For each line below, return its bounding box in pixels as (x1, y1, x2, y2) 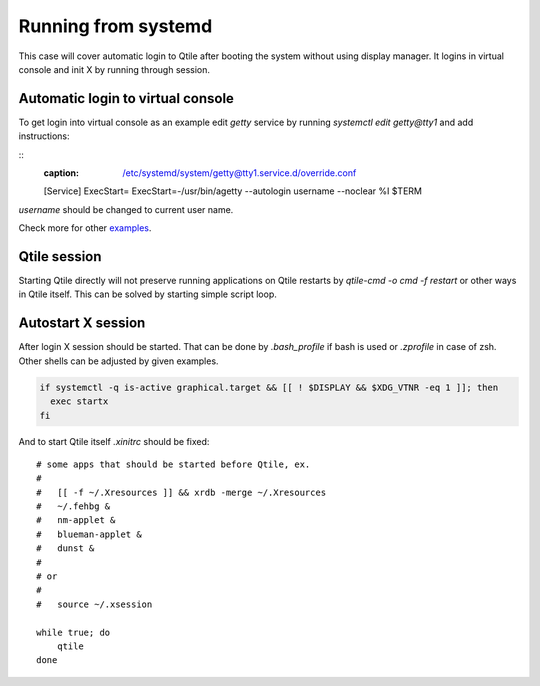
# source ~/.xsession (36, 598, 153, 610)
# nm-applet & (36, 515, 116, 526)
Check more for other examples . (18, 222, 152, 234)
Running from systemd (18, 15, 213, 37)
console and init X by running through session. (18, 63, 210, 75)
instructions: (18, 130, 70, 142)
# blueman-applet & (36, 528, 142, 540)
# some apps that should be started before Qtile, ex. (36, 458, 311, 470)
